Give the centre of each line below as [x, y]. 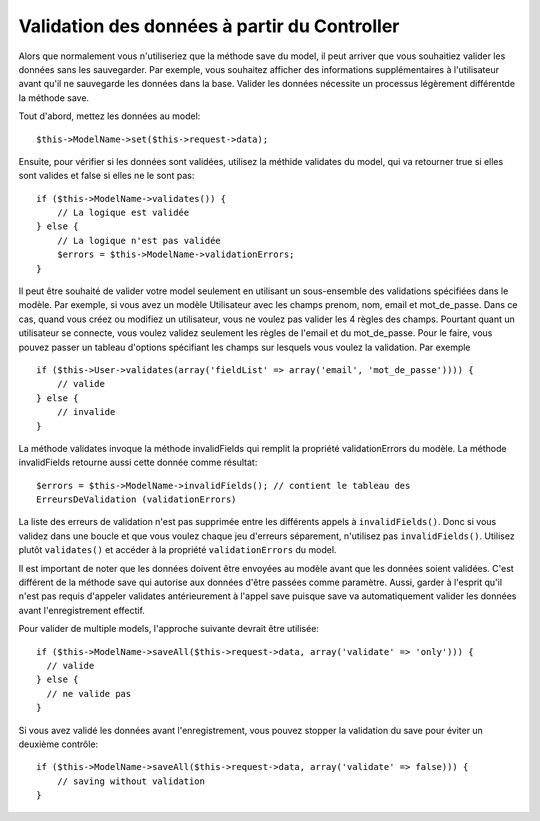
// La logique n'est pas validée [139, 240]
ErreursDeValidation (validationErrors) [136, 499]
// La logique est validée [123, 213]
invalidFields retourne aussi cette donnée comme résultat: [138, 462]
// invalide [86, 412]
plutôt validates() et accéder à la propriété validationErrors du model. [177, 550]
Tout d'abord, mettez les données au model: [109, 116]
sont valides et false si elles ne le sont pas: [106, 176]
